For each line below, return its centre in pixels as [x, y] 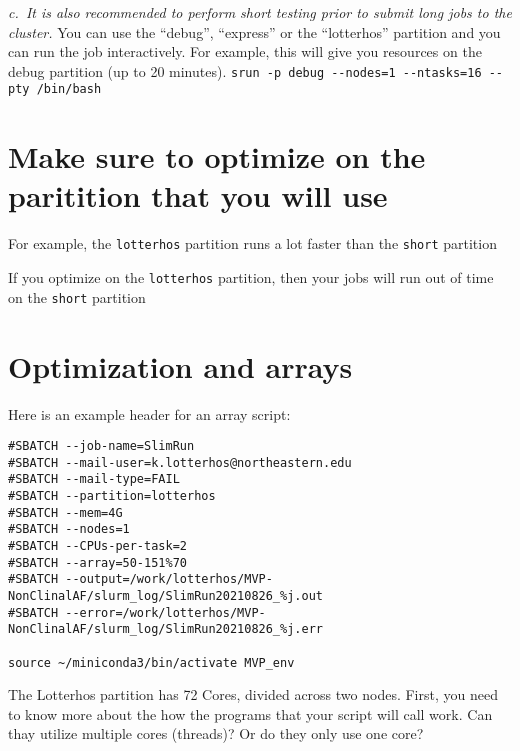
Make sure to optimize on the [217, 156]
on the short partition [77, 296]
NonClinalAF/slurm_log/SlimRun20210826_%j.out [165, 596]
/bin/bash [69, 89]
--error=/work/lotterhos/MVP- [165, 612]
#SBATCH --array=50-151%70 [97, 562]
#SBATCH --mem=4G [65, 512]
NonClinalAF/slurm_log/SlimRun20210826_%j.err [165, 629]
